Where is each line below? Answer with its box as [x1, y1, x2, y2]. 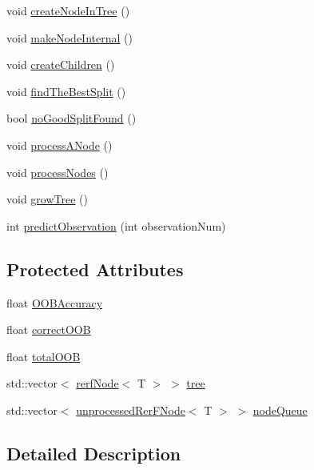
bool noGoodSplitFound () [6, 110, 137, 127]
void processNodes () [6, 163, 109, 180]
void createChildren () [6, 56, 115, 73]
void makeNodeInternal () [6, 29, 133, 46]
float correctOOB [6, 321, 91, 338]
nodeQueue [252, 401, 308, 418]
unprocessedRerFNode [76, 401, 185, 418]
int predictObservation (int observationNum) [6, 217, 226, 234]
